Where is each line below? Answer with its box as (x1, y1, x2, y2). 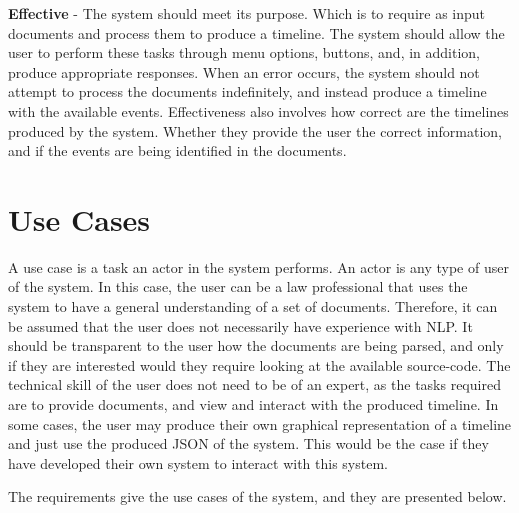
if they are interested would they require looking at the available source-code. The (8, 354, 511, 375)
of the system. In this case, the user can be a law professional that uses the (8, 276, 468, 297)
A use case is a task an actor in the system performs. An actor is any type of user (8, 256, 509, 277)
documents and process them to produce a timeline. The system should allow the (8, 22, 505, 43)
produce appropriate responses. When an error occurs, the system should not (8, 61, 480, 82)
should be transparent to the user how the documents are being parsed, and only (8, 335, 504, 356)
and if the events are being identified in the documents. (8, 140, 347, 161)
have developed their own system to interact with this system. (8, 452, 388, 473)
